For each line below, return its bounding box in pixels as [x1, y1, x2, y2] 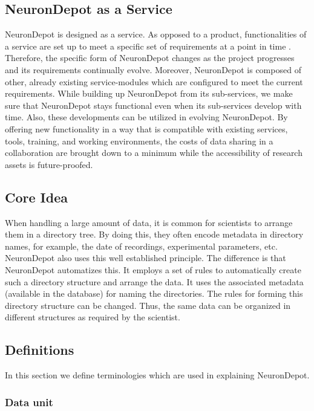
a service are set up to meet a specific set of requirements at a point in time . [5, 39, 291, 52]
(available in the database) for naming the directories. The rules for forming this [5, 287, 303, 300]
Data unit [5, 394, 53, 409]
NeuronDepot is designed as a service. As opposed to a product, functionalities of [5, 28, 307, 40]
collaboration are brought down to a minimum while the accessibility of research [5, 146, 303, 159]
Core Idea [5, 187, 68, 206]
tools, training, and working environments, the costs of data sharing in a [5, 134, 273, 147]
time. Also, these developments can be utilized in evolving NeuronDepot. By [5, 111, 288, 123]
